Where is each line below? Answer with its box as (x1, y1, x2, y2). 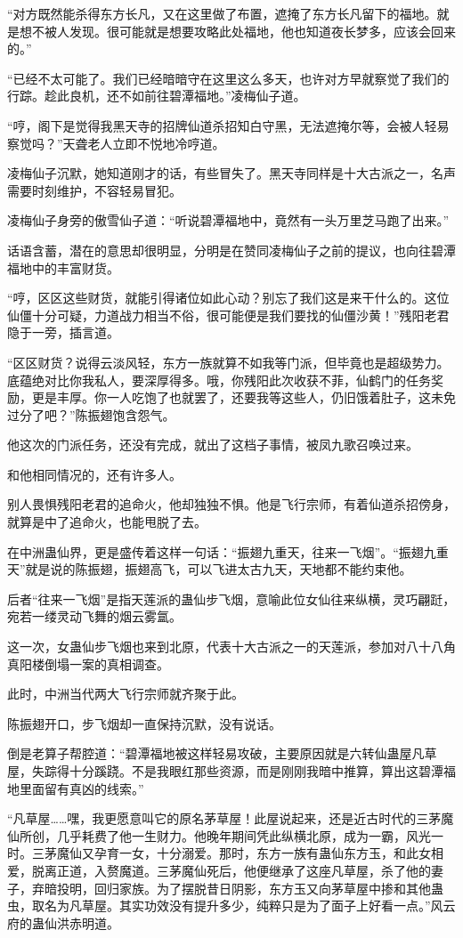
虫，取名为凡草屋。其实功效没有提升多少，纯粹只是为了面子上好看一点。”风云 (7, 896, 456, 915)
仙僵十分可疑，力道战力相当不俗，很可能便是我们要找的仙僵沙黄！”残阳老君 (7, 305, 450, 324)
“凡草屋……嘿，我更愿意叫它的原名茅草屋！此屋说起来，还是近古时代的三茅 (7, 809, 442, 828)
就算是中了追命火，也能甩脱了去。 (7, 513, 207, 531)
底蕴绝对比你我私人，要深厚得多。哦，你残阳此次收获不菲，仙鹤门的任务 (7, 370, 431, 389)
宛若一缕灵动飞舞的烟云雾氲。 (7, 607, 182, 626)
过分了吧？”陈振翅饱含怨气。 (7, 405, 175, 424)
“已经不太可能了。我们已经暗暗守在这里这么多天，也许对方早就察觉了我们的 (7, 69, 450, 87)
